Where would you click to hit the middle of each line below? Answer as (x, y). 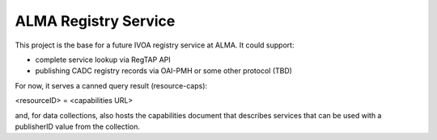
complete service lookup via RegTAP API (103, 60)
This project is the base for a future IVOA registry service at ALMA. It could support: (155, 45)
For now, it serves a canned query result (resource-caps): (111, 85)
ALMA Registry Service (95, 21)
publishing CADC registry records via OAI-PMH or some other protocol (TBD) (164, 71)
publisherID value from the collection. (78, 126)
